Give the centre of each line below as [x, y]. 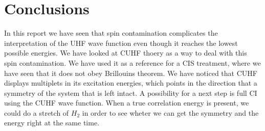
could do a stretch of [37, 112]
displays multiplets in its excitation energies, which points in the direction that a [131, 83]
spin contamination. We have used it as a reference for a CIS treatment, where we [132, 62]
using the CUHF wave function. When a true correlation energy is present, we [127, 103]
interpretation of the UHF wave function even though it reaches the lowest [121, 43]
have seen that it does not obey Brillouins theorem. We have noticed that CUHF [131, 73]
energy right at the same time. [52, 123]
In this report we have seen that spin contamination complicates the [111, 33]
